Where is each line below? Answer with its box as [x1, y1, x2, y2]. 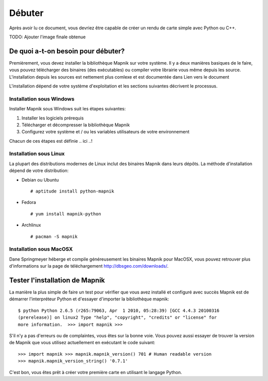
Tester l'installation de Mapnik [9, 276, 105, 285]
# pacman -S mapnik [30, 234, 78, 239]
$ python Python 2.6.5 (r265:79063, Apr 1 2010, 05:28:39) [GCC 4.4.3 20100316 [18, 307, 220, 313]
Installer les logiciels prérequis [21, 115, 84, 121]
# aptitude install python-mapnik [30, 189, 114, 194]
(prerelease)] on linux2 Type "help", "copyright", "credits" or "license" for [18, 315, 217, 320]
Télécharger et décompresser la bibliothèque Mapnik [21, 122, 130, 128]
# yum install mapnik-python [30, 211, 101, 216]
